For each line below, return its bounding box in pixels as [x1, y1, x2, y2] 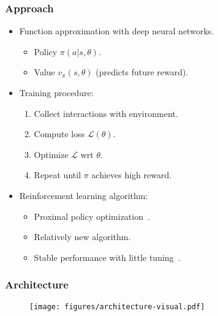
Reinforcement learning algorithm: [19, 189, 148, 201]
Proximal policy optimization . [34, 209, 150, 222]
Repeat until [34, 168, 81, 181]
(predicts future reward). [96, 66, 189, 78]
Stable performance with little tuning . [34, 250, 181, 263]
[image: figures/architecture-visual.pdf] [29, 302, 205, 311]
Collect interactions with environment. [34, 107, 178, 119]
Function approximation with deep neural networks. [19, 24, 214, 37]
